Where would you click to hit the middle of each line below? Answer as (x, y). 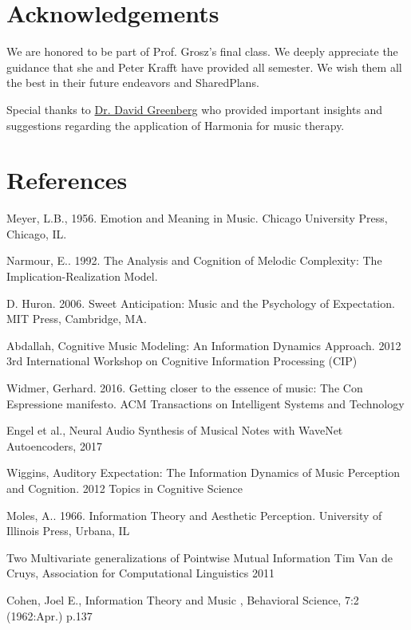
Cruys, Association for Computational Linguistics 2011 (140, 573)
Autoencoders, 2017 (54, 445)
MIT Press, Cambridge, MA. (77, 319)
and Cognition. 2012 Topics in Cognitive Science (125, 488)
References (67, 180)
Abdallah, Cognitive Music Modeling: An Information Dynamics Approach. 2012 (204, 345)
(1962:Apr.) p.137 (49, 615)
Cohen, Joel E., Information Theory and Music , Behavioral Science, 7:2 (183, 599)
